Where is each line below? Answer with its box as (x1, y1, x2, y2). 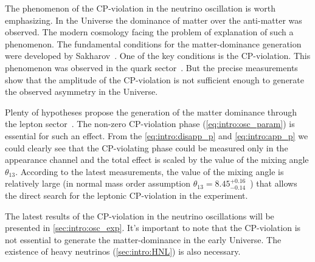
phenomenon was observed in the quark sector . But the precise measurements (5, 61, 298, 74)
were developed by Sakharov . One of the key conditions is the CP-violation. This (5, 49, 311, 62)
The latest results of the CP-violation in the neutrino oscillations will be (5, 209, 274, 222)
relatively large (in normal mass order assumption (5, 177, 191, 190)
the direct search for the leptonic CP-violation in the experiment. (5, 188, 248, 201)
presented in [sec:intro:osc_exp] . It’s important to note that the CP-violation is (5, 221, 301, 234)
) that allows (250, 177, 297, 190)
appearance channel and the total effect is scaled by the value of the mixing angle (5, 153, 309, 166)
